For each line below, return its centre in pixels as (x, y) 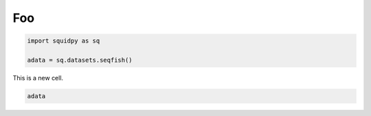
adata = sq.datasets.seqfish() (80, 60)
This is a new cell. (38, 78)
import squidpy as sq (64, 41)
